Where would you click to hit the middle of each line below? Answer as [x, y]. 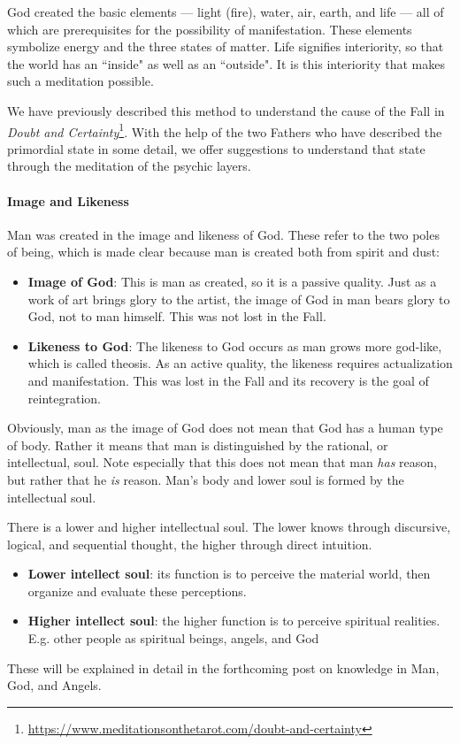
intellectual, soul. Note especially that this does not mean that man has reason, [222, 462]
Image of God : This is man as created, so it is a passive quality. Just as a [232, 281]
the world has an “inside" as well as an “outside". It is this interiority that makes [226, 63]
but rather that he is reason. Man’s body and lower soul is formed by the [206, 479]
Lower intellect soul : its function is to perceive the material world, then [229, 574]
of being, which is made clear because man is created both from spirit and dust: [223, 252]
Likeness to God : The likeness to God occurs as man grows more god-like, [235, 345]
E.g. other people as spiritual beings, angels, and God [173, 638]
